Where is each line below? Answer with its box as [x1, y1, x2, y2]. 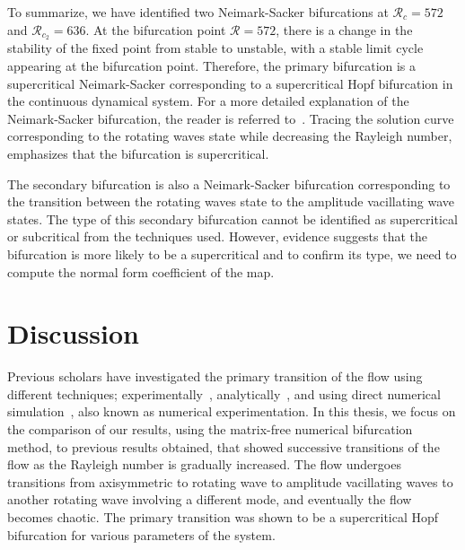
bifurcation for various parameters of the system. [7, 525, 276, 544]
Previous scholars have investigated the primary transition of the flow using [7, 367, 423, 386]
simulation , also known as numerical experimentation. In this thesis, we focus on [7, 402, 456, 421]
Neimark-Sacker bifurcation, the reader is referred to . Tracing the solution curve [7, 109, 454, 127]
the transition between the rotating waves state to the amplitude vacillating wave [7, 192, 455, 211]
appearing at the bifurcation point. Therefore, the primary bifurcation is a [7, 57, 417, 75]
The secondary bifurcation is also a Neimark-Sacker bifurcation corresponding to [7, 174, 451, 193]
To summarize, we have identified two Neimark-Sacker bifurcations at [7, 3, 389, 21]
